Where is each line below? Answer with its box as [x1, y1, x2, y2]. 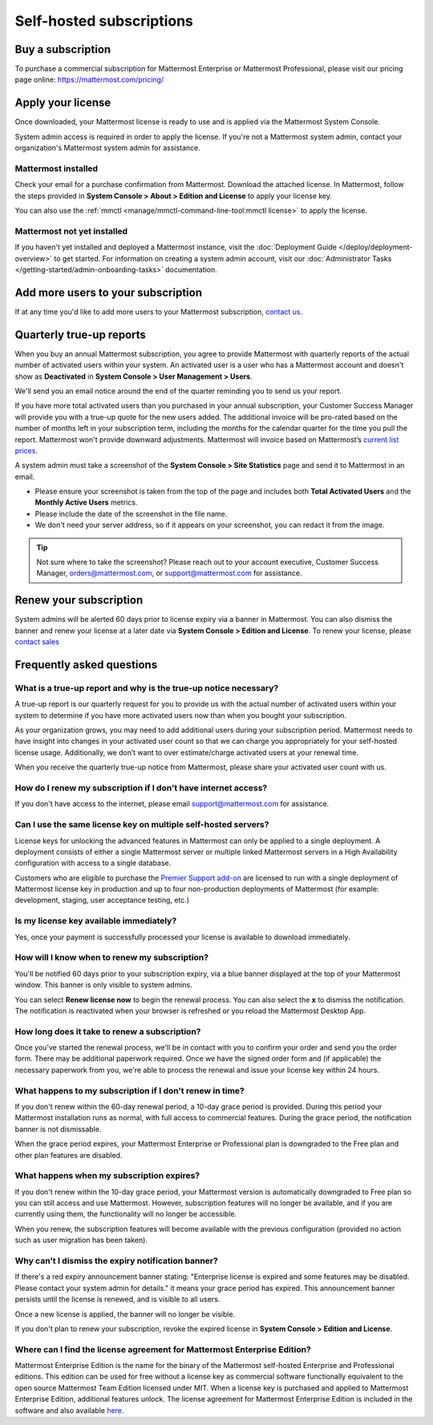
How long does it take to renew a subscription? [14, 1025, 201, 1037]
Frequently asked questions [14, 658, 158, 672]
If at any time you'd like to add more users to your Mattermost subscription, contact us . [14, 307, 303, 316]
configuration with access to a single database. [14, 859, 172, 868]
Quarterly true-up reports [14, 327, 146, 341]
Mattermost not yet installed [14, 225, 128, 237]
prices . [14, 445, 38, 455]
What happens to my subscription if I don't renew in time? [14, 1085, 245, 1096]
